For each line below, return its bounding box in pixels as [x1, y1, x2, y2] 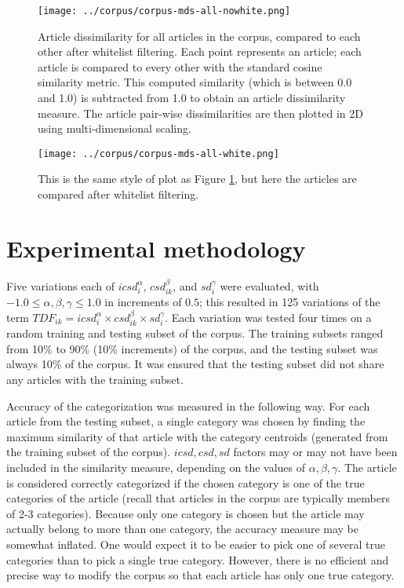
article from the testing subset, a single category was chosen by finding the [6, 413, 366, 429]
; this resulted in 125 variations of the [199, 294, 380, 310]
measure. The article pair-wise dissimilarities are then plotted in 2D [38, 104, 363, 121]
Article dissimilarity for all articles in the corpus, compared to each [38, 27, 361, 44]
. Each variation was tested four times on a [165, 309, 372, 325]
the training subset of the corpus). [6, 444, 171, 460]
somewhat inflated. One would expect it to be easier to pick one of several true [6, 535, 385, 552]
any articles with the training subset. [6, 371, 184, 387]
